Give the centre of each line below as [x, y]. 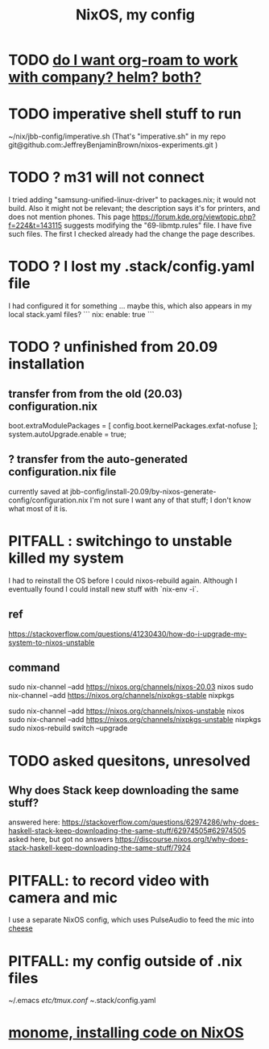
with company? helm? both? [105, 77]
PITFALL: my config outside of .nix [126, 961]
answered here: [34, 822]
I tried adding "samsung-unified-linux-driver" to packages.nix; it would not [132, 200]
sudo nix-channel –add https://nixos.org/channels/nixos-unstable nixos [126, 711]
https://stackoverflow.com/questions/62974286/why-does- [160, 822]
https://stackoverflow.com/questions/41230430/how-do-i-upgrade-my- [128, 634]
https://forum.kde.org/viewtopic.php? [194, 217]
